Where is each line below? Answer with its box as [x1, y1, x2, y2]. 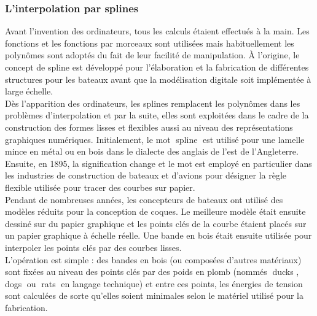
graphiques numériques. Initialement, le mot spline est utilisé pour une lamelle [5, 133, 305, 145]
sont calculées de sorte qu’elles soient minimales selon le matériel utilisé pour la [5, 289, 303, 302]
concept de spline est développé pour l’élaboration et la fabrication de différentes [5, 61, 309, 73]
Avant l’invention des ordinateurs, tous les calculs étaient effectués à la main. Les [5, 25, 310, 37]
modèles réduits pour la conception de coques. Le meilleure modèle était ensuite [5, 205, 306, 218]
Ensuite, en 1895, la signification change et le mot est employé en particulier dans [5, 156, 312, 169]
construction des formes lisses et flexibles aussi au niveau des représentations [5, 120, 293, 133]
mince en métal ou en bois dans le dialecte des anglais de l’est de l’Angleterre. [5, 145, 299, 158]
